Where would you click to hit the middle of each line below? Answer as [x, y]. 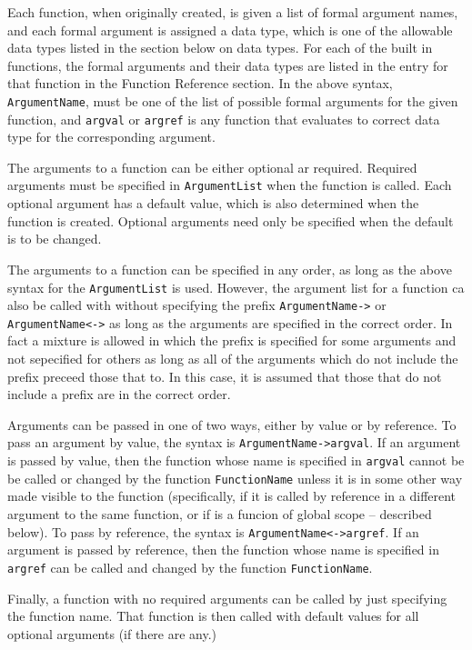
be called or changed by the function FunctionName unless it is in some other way [235, 478]
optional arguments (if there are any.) [112, 633]
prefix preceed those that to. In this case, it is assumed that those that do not [225, 376]
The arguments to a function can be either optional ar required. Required [212, 167]
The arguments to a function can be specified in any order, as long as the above [230, 269]
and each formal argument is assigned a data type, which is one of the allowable [230, 30]
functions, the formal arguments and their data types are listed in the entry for [228, 65]
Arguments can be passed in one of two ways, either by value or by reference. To [232, 424]
